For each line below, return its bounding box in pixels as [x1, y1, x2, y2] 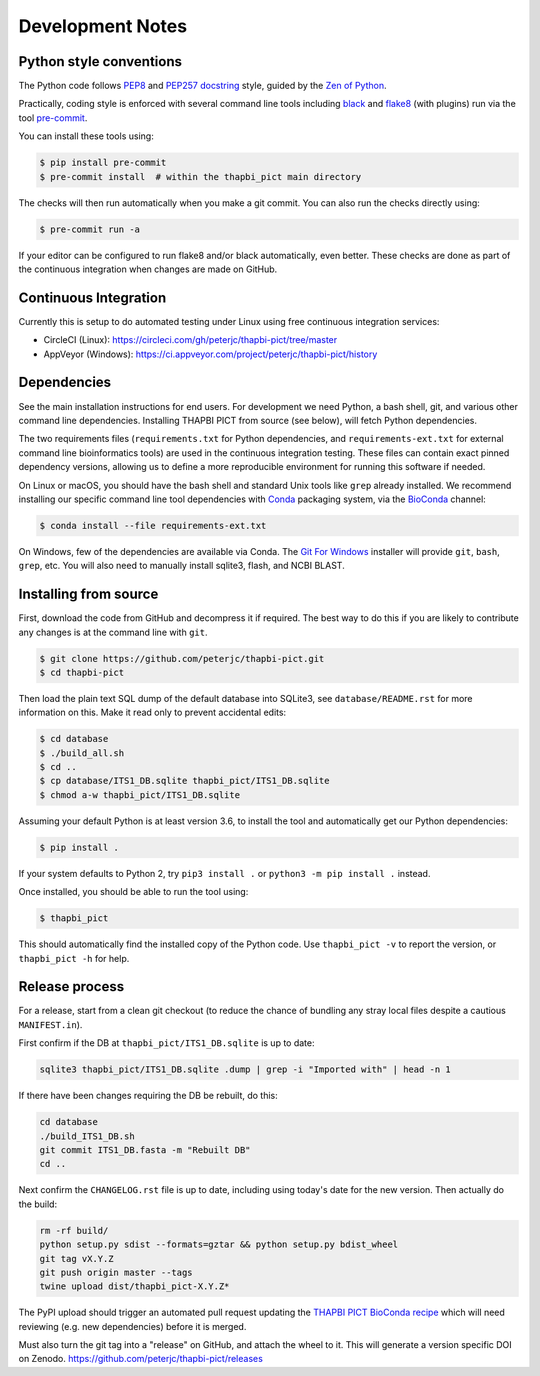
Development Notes [18, 15, 188, 37]
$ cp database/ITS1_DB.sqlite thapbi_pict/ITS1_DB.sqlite [39, 775, 330, 787]
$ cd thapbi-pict [39, 666, 125, 678]
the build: [18, 1198, 58, 1210]
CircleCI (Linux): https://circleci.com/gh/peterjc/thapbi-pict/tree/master [43, 334, 338, 346]
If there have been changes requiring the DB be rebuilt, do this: [18, 1090, 279, 1102]
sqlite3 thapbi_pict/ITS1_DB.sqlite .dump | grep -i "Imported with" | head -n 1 [39, 1064, 452, 1075]
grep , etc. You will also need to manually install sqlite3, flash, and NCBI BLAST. [18, 560, 345, 572]
